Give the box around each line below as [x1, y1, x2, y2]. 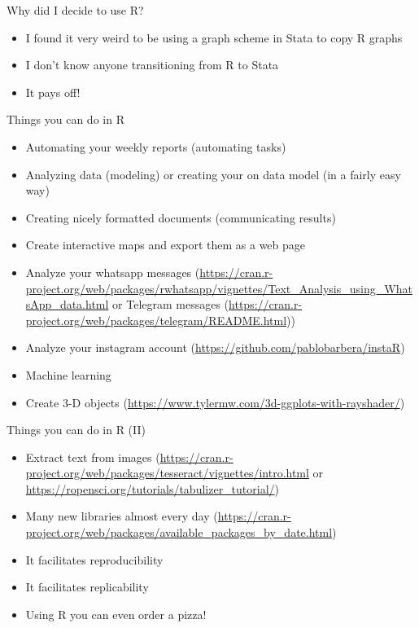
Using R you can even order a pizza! [25, 605, 207, 622]
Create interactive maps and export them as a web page [25, 236, 306, 253]
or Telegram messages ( [112, 296, 229, 313]
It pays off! [25, 83, 81, 100]
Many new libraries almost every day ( [25, 507, 218, 525]
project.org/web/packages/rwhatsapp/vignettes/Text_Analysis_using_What [25, 279, 412, 296]
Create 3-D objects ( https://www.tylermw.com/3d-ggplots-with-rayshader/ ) [25, 393, 405, 411]
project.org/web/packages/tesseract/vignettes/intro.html [25, 464, 309, 481]
